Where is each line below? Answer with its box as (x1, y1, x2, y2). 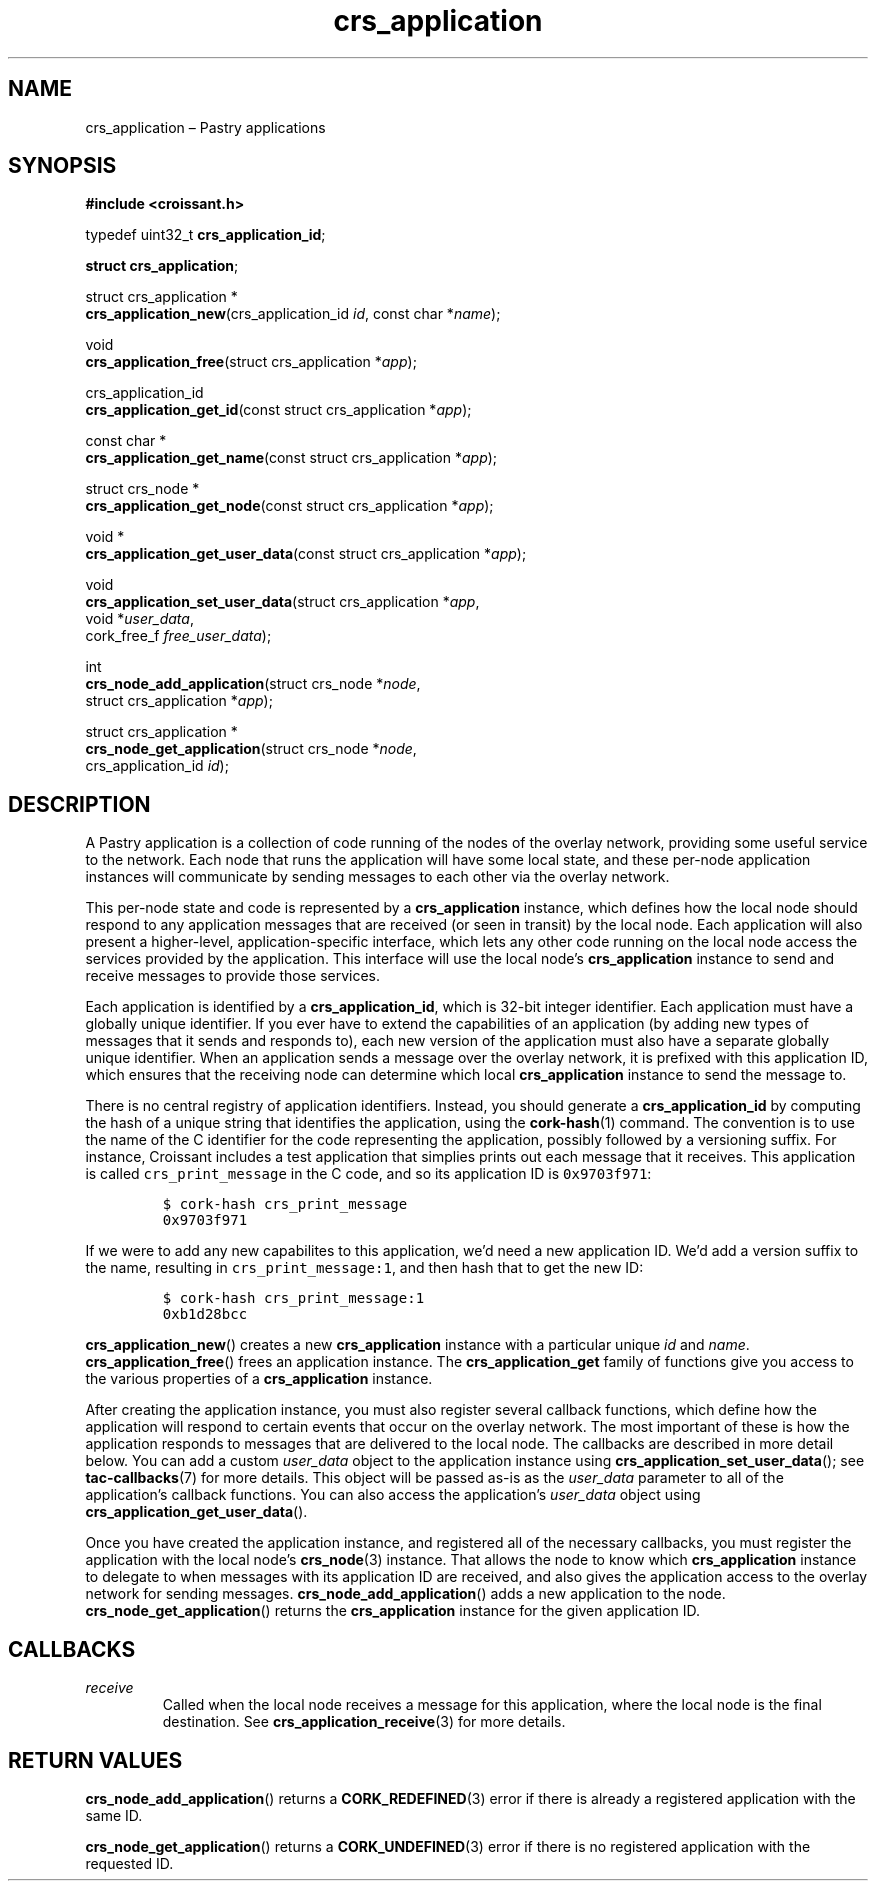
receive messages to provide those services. (85, 967, 381, 985)
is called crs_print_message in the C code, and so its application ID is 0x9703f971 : (85, 1165, 652, 1183)
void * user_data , (85, 610, 194, 628)
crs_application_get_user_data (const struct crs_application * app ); (85, 545, 527, 563)
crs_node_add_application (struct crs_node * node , (85, 675, 421, 693)
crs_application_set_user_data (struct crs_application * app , (85, 593, 480, 611)
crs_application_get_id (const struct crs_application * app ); (85, 401, 472, 419)
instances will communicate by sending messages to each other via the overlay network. (85, 868, 670, 886)
